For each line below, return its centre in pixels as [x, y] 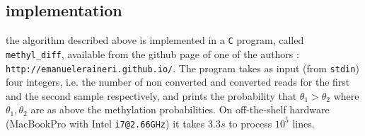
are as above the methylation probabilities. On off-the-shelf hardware [180, 109]
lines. [303, 123]
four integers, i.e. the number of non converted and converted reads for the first [178, 82]
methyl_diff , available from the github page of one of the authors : [152, 53]
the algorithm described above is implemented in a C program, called [155, 40]
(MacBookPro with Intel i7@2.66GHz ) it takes [105, 123]
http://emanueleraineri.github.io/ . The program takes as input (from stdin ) [182, 68]
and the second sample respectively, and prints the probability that [151, 95]
